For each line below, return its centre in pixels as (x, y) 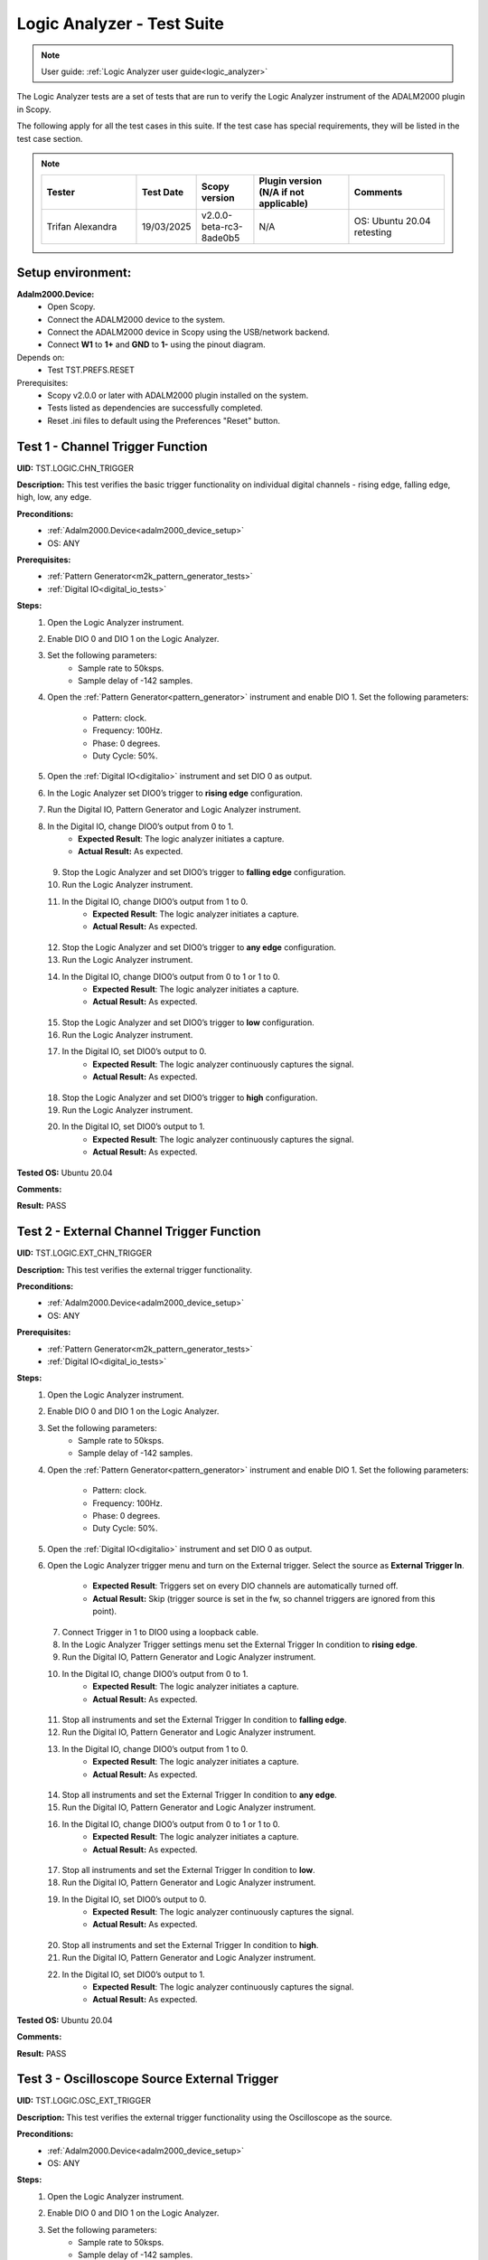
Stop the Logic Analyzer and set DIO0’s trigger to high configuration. (190, 1097)
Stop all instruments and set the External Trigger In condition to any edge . (200, 1794)
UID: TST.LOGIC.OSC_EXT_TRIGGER (84, 2101)
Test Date (163, 193)
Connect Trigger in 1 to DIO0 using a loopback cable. (160, 1632)
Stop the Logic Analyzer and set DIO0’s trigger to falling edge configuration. (204, 871)
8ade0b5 (221, 238)
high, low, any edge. (54, 497)
